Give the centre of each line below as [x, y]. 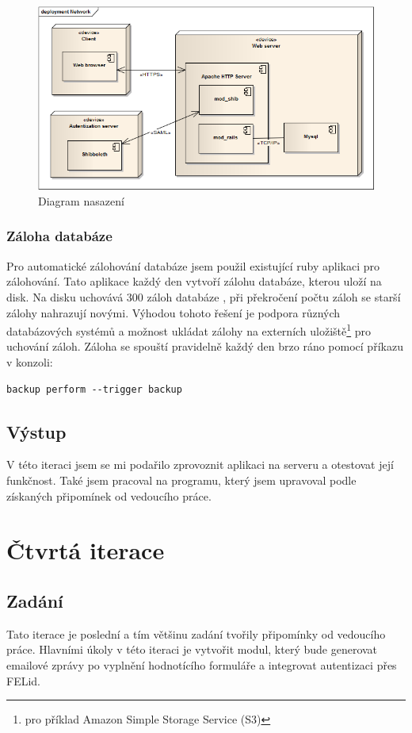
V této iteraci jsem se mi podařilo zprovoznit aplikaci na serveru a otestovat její [200, 464]
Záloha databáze [59, 236]
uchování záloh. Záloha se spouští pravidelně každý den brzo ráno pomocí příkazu [205, 346]
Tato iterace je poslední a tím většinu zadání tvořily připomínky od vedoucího [196, 633]
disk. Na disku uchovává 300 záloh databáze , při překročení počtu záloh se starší [204, 296]
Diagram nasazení [81, 200]
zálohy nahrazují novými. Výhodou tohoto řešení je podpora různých [174, 312]
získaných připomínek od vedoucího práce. [109, 495]
